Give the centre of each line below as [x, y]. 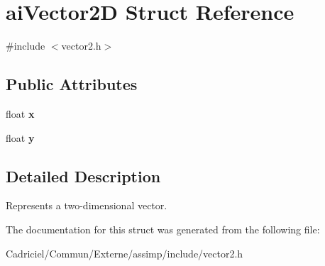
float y [20, 137]
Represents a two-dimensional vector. [87, 205]
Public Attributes [72, 84]
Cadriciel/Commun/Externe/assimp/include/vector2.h [125, 253]
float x [20, 113]
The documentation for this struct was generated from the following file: [163, 229]
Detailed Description [83, 176]
